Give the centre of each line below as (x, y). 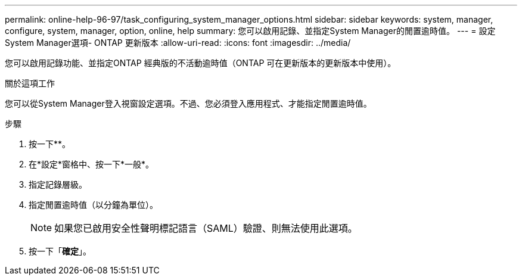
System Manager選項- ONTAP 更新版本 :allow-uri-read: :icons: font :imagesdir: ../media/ (178, 43)
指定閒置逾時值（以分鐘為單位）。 (93, 205)
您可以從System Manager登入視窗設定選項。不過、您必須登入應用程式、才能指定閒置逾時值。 (188, 103)
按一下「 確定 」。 (60, 251)
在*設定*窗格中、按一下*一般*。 (91, 164)
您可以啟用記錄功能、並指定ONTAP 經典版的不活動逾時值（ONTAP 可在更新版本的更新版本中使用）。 (201, 63)
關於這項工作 (30, 83)
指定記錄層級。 (58, 184)
